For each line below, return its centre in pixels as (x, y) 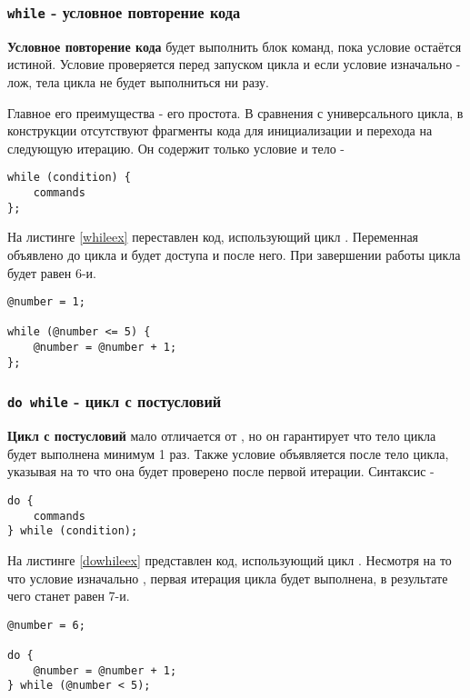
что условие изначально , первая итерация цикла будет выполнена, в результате (228, 578)
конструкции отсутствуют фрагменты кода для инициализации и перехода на (220, 130)
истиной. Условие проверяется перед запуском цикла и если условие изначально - (234, 64)
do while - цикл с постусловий (115, 401)
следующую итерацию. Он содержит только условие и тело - (176, 148)
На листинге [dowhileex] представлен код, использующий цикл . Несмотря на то (230, 559)
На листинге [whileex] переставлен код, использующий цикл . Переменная (213, 237)
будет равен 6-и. (52, 272)
